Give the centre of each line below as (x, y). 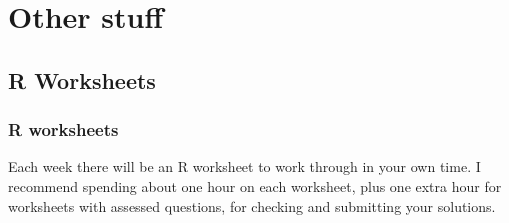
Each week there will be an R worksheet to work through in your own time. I (244, 166)
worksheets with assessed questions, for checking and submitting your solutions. (252, 205)
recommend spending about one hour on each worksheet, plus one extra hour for (255, 185)
